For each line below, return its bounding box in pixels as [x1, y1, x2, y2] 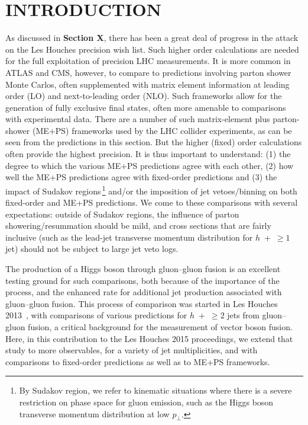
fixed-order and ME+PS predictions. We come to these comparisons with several [5, 196, 298, 209]
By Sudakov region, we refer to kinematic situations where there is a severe [19, 384, 292, 397]
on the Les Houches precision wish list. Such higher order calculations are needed [5, 43, 299, 55]
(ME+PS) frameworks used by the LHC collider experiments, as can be [32, 124, 292, 136]
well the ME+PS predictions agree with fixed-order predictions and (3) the [5, 171, 277, 183]
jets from [227, 309, 260, 321]
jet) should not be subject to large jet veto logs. [5, 242, 179, 255]
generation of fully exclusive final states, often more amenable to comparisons [5, 101, 286, 113]
